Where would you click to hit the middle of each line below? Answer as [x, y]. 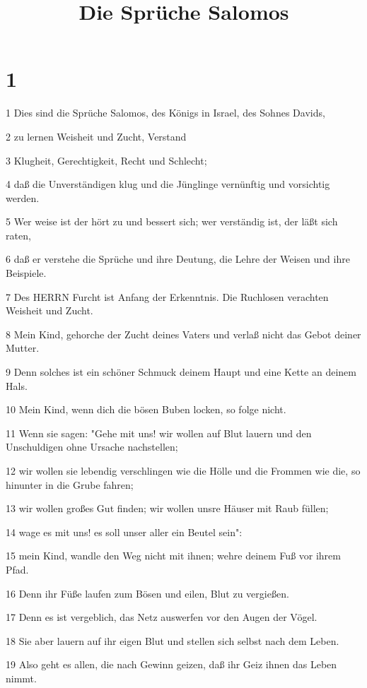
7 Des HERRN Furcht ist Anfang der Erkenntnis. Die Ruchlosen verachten [167, 296]
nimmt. [21, 678]
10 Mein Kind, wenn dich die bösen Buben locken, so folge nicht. [146, 409]
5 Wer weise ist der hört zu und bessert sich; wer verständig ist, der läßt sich [172, 221]
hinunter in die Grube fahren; [70, 484]
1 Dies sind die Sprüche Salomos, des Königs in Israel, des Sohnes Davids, [165, 113]
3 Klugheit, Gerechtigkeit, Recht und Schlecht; [106, 160]
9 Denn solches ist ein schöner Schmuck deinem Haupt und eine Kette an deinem [181, 372]
